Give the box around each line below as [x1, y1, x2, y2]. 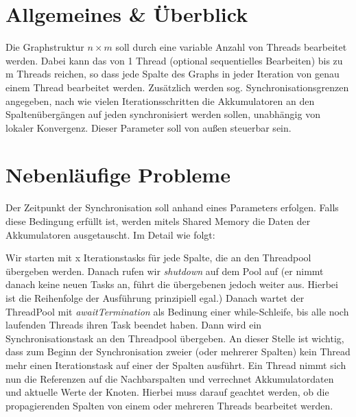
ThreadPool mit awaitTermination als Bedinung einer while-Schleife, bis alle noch [5, 304, 349, 318]
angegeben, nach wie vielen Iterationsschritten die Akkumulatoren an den [5, 93, 315, 108]
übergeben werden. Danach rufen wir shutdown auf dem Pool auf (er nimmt [5, 263, 324, 278]
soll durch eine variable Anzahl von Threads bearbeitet [115, 40, 347, 54]
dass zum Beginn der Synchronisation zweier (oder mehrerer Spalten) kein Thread [5, 344, 351, 359]
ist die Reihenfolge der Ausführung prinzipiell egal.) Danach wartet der [5, 290, 305, 305]
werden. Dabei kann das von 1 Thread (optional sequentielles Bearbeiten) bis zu [5, 53, 343, 67]
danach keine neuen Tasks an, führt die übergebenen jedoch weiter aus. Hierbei [5, 277, 338, 291]
